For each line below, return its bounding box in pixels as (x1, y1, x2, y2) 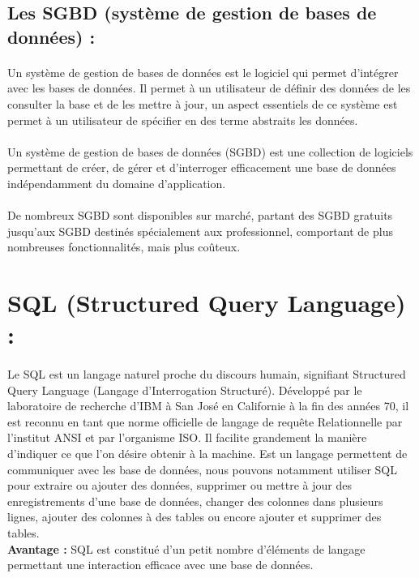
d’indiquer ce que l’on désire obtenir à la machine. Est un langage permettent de (7, 445, 408, 462)
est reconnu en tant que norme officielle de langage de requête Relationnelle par (7, 413, 403, 430)
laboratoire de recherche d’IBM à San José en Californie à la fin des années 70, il (7, 397, 409, 414)
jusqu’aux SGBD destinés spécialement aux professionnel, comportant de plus (7, 222, 393, 239)
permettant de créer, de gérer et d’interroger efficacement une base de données (7, 159, 396, 176)
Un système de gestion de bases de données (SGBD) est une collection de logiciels (7, 143, 413, 160)
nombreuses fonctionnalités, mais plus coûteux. (7, 238, 241, 255)
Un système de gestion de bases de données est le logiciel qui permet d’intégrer (7, 63, 399, 80)
